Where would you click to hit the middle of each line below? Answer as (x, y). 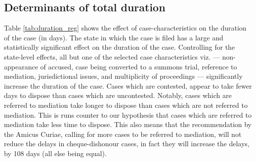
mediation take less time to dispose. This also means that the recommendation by (128, 124)
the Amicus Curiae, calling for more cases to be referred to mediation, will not (123, 134)
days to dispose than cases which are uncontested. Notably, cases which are (118, 95)
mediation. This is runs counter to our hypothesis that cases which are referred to (128, 114)
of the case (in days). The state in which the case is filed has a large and (114, 37)
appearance (21, 66)
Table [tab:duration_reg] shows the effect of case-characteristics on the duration (125, 28)
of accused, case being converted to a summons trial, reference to (139, 66)
